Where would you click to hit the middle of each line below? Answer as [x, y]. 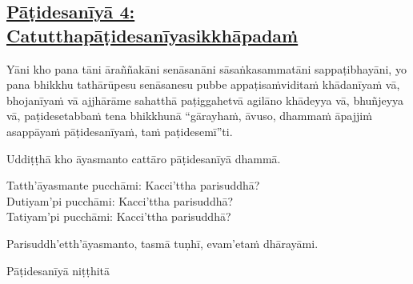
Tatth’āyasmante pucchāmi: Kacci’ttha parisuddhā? [133, 185]
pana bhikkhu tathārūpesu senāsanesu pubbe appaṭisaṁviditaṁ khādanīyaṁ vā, [203, 84]
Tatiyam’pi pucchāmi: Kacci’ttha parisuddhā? [119, 216]
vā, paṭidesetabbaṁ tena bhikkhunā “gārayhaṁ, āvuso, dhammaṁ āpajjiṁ [189, 116]
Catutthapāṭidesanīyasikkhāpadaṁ [152, 35]
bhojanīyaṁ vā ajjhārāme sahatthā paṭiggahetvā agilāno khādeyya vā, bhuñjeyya [205, 100]
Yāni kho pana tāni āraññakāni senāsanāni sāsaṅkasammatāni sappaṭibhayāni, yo [206, 68]
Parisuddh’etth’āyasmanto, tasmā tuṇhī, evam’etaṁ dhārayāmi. [162, 243]
